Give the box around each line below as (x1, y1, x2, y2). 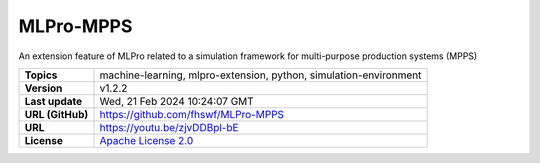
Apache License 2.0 (99, 133, 194, 147)
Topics (24, 68, 58, 82)
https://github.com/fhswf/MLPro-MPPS (99, 107, 285, 121)
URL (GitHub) (24, 107, 89, 121)
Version (24, 81, 63, 95)
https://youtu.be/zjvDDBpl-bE (99, 120, 239, 134)
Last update (24, 94, 83, 108)
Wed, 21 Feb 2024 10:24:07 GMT (99, 94, 254, 108)
